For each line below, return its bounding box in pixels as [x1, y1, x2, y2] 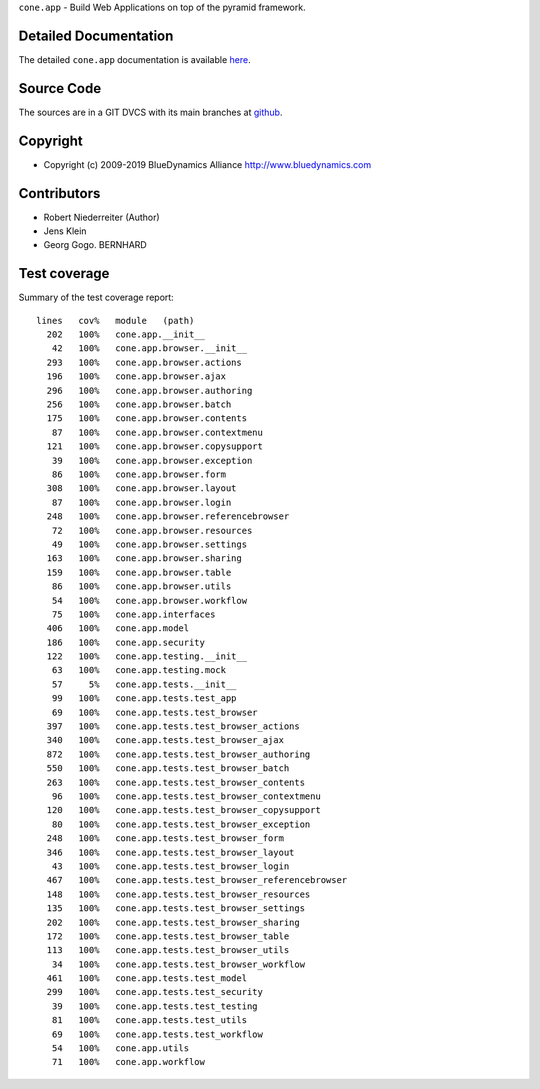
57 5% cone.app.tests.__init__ [51, 678, 237, 690]
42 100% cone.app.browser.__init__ [51, 343, 248, 354]
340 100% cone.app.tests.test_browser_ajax [46, 735, 285, 746]
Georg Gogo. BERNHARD [43, 239, 147, 251]
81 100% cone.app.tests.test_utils [51, 1015, 248, 1026]
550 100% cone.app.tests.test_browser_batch [46, 763, 290, 774]
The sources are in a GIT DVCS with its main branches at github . [18, 106, 283, 118]
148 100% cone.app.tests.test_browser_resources [46, 888, 311, 900]
